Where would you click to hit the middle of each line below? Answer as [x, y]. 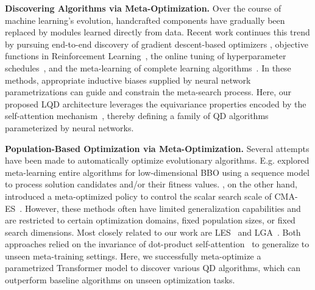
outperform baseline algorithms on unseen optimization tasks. [120, 280]
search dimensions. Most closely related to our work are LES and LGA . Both [153, 232]
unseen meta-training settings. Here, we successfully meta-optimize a [133, 256]
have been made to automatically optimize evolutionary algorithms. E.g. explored [157, 160]
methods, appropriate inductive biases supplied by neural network [128, 80]
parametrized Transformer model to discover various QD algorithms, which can [153, 268]
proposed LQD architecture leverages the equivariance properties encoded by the [156, 103]
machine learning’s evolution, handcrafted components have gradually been [145, 20]
